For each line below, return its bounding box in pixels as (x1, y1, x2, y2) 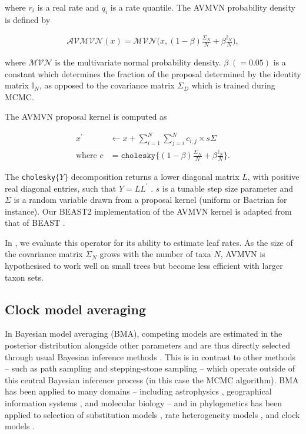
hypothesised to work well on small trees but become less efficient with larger (5, 259, 283, 272)
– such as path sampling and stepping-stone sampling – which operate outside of (5, 362, 295, 374)
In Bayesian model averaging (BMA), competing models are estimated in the (5, 327, 282, 340)
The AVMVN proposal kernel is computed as (5, 110, 167, 123)
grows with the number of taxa (99, 248, 211, 260)
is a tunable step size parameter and (162, 182, 294, 194)
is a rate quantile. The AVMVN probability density (110, 1, 295, 13)
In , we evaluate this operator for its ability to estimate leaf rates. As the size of (5, 236, 293, 248)
